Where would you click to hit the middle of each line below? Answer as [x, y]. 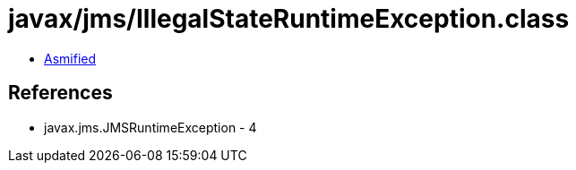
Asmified [70, 58]
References [60, 93]
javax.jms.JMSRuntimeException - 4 [150, 127]
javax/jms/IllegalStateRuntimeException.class [289, 19]
